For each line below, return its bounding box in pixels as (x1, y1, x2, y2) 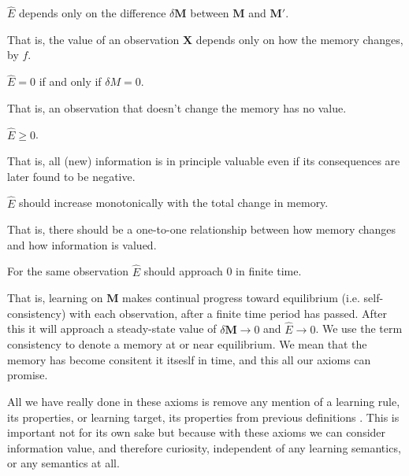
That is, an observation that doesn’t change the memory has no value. (7, 99, 347, 116)
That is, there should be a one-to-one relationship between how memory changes (7, 221, 396, 238)
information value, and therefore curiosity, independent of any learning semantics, (7, 439, 401, 456)
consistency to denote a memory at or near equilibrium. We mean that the (7, 336, 367, 352)
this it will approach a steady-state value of (7, 320, 217, 337)
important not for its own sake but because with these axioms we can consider (7, 424, 386, 441)
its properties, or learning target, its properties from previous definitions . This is (7, 408, 400, 425)
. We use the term (315, 320, 403, 337)
